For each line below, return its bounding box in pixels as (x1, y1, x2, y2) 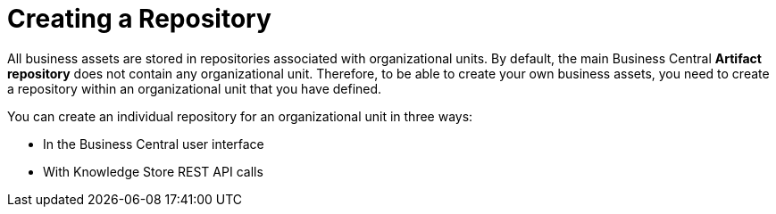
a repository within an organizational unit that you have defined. (7, 80, 382, 96)
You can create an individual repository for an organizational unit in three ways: (7, 108, 473, 124)
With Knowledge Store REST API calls (43, 163, 263, 179)
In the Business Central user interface (43, 136, 264, 152)
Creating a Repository (7, 4, 271, 34)
